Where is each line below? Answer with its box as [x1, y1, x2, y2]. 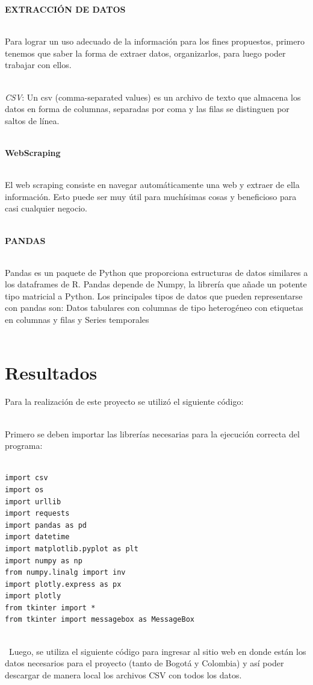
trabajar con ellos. [5, 58, 72, 71]
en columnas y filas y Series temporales [5, 313, 149, 326]
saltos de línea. [5, 114, 60, 127]
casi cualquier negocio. [5, 202, 88, 214]
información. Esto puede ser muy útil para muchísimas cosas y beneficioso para [5, 190, 297, 202]
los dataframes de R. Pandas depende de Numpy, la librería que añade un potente [5, 278, 307, 290]
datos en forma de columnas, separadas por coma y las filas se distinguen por [5, 102, 290, 115]
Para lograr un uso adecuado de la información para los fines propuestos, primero [5, 35, 305, 48]
